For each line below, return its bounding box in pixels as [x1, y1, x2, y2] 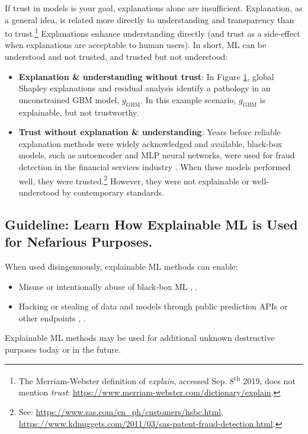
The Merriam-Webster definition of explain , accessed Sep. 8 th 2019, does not [18, 372, 296, 387]
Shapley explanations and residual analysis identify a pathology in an [18, 82, 271, 94]
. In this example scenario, [140, 93, 236, 106]
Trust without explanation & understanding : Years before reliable [18, 126, 281, 138]
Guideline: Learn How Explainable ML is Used [5, 215, 298, 233]
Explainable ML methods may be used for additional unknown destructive [5, 331, 275, 344]
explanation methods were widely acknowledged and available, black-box [18, 137, 283, 149]
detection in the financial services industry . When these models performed [18, 160, 291, 173]
